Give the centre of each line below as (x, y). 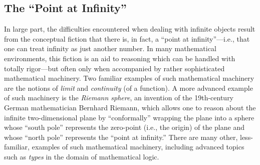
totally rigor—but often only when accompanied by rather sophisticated (114, 68)
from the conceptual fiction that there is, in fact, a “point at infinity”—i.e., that (127, 38)
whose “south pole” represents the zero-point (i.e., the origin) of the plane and (124, 127)
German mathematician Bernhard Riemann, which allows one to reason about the (130, 107)
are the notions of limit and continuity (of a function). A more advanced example (128, 88)
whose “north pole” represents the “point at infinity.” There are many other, (121, 137)
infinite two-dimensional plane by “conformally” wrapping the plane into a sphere (129, 117)
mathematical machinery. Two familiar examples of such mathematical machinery (129, 78)
